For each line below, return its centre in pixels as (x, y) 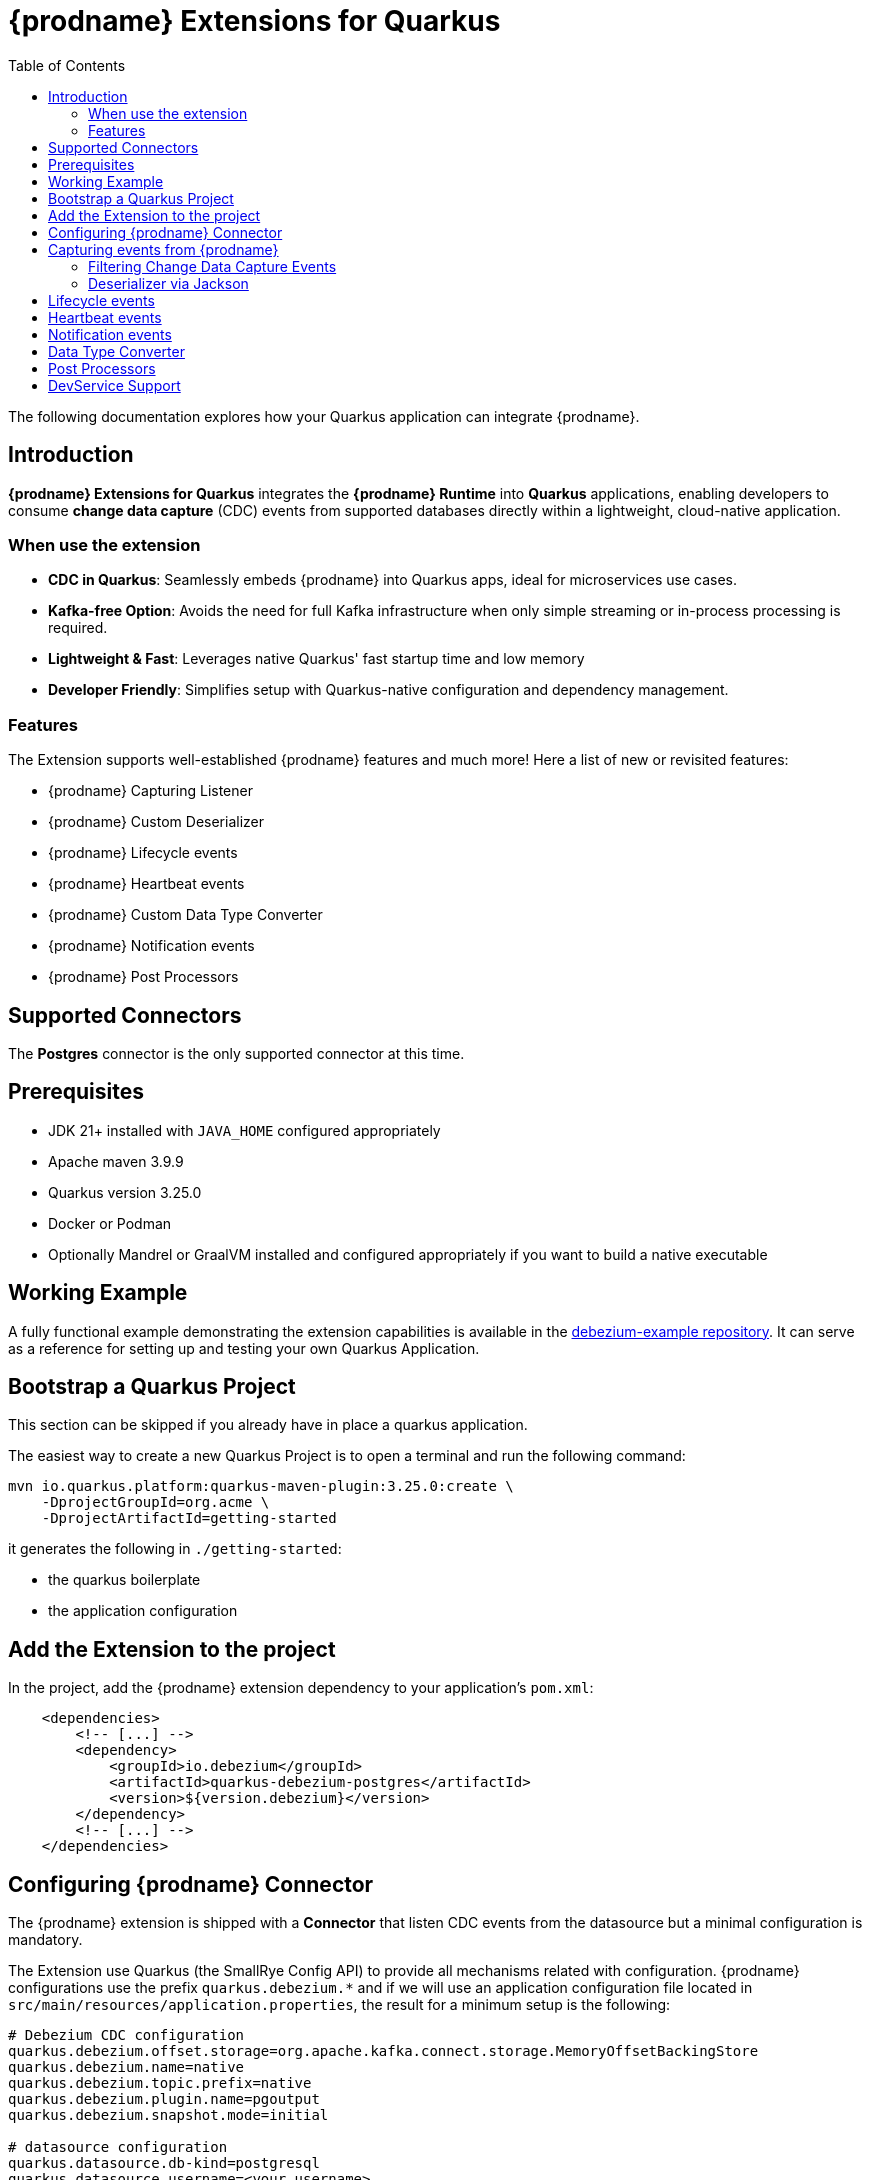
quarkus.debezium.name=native (126, 2067)
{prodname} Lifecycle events (143, 853)
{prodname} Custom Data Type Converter (185, 915)
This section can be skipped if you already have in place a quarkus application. (268, 1425)
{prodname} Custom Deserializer (156, 822)
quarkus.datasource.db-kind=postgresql (164, 2163)
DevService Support (114, 385)
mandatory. (45, 1940)
